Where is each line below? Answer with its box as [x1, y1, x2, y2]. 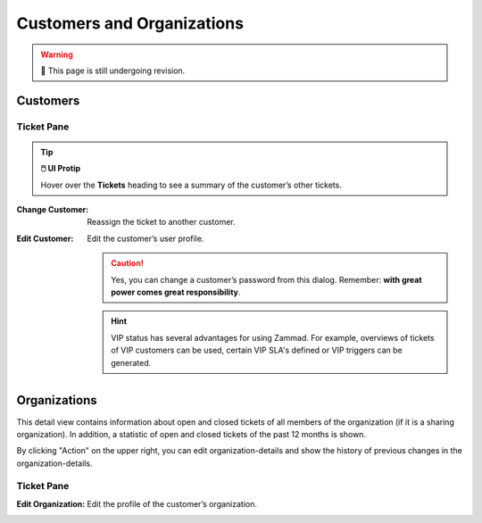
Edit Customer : [16, 233, 74, 244]
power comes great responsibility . [111, 286, 241, 298]
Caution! [111, 258, 145, 269]
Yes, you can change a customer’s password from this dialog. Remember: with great [111, 274, 423, 285]
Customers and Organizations [16, 13, 245, 33]
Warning [40, 49, 73, 60]
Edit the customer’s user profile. [87, 233, 204, 244]
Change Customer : [16, 204, 89, 215]
